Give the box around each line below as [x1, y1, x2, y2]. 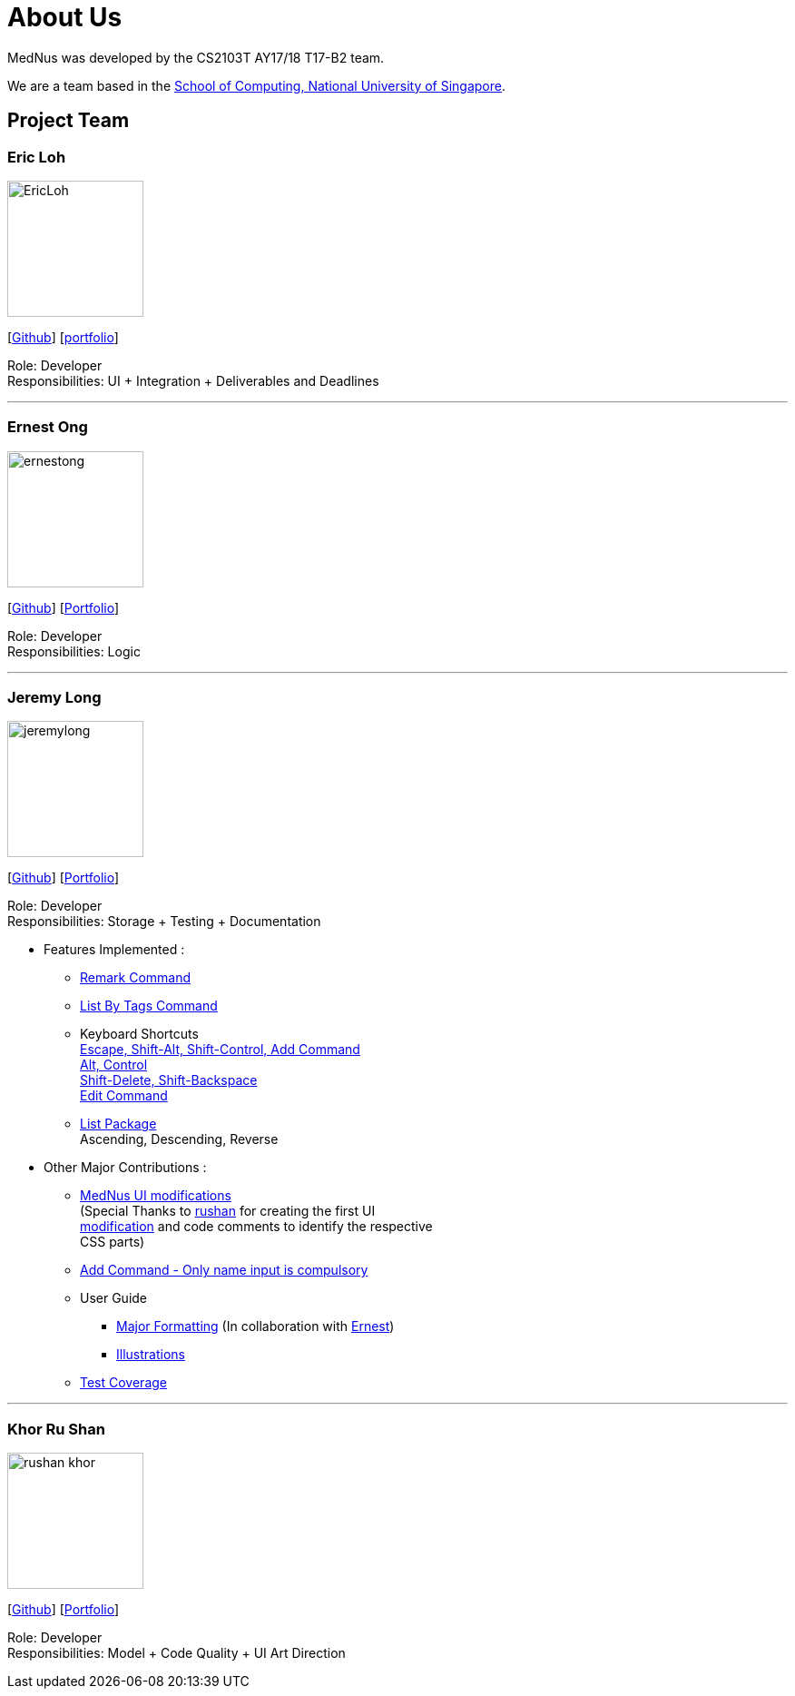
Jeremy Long [7, 688, 102, 707]
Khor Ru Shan [7, 1419, 105, 1438]
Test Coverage [80, 1375, 167, 1391]
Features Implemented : [44, 942, 185, 958]
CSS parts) [80, 1234, 145, 1250]
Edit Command [80, 1088, 168, 1104]
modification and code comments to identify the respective [80, 1218, 433, 1235]
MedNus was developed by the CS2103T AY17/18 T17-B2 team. [7, 49, 385, 65]
